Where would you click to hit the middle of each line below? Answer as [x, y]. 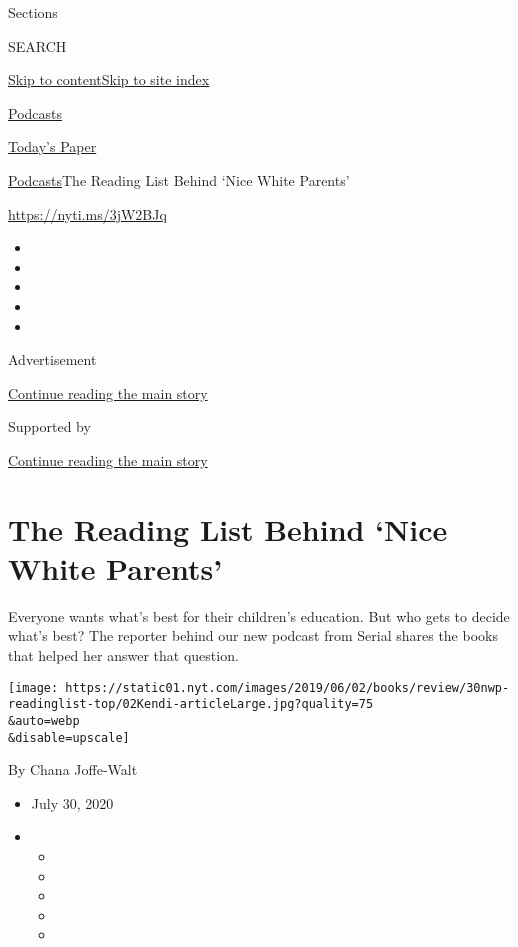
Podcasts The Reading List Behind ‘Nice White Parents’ [179, 179]
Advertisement [52, 359]
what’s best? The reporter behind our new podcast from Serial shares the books [253, 635]
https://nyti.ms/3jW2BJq [87, 213]
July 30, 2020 [72, 802]
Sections [33, 12]
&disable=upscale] [69, 737]
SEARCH [37, 45]
